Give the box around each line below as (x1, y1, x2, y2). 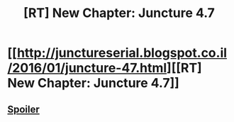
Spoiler (7, 103, 40, 115)
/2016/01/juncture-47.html (7, 60, 167, 76)
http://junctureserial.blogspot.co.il (16, 45, 228, 61)
